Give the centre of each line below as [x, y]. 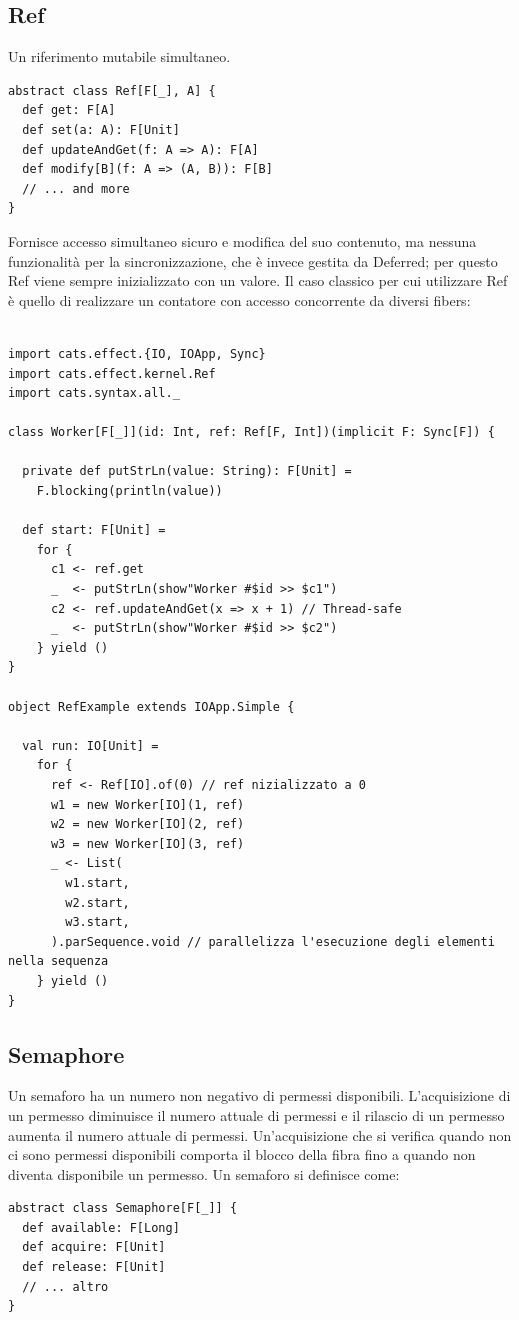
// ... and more [76, 188]
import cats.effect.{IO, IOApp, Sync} [137, 353]
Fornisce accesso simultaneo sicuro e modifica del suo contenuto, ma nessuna [242, 240]
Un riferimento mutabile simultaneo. [119, 56]
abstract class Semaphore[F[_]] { [123, 1208]
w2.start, [97, 902]
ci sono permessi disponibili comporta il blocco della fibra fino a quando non [242, 1154]
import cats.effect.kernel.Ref [112, 373]
